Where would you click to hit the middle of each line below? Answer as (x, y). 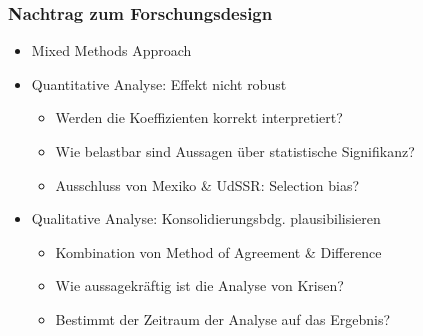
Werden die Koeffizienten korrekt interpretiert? (199, 117)
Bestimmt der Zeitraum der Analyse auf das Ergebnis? (223, 318)
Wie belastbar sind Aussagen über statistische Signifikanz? (235, 151)
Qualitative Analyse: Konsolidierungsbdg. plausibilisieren (206, 218)
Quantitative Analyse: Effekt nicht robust (159, 83)
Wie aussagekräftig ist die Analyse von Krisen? (199, 285)
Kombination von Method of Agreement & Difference (218, 251)
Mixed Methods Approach (111, 50)
